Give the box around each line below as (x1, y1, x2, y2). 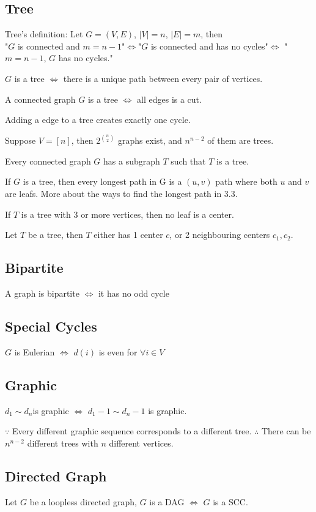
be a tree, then (28, 228, 83, 241)
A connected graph (5, 92, 76, 105)
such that (171, 154, 206, 167)
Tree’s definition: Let (5, 28, 83, 40)
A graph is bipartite (5, 286, 79, 299)
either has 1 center (94, 228, 163, 241)
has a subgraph (103, 154, 160, 167)
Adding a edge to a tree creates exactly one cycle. (5, 113, 191, 126)
